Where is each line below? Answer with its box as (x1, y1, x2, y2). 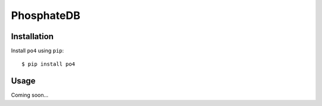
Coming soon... (11, 92, 49, 99)
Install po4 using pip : (11, 47, 64, 54)
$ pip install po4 (21, 61, 76, 68)
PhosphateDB (11, 9, 80, 22)
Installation (11, 31, 54, 41)
